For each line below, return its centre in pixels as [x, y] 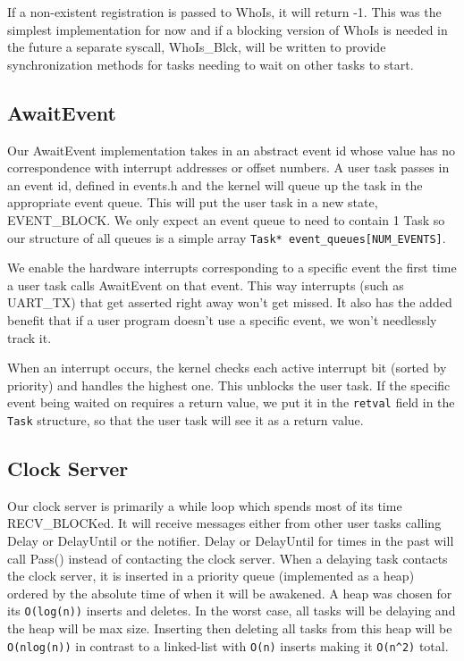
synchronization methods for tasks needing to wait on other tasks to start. [211, 64]
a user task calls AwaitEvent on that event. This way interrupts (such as [206, 284]
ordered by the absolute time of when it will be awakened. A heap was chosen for [230, 593]
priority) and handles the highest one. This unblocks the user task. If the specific [229, 385]
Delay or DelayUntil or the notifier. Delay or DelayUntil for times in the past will [231, 541]
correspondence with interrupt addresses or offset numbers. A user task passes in [228, 167]
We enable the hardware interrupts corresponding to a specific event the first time [232, 268]
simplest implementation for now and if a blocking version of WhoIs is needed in [228, 29]
